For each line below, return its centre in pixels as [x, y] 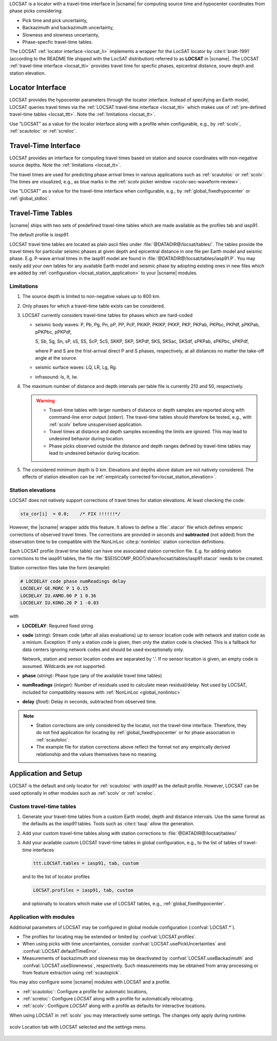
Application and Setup [46, 774]
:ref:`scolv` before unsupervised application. [96, 424]
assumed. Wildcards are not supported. [64, 666]
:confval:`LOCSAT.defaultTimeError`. [61, 951]
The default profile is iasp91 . [39, 235]
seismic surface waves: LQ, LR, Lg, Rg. [76, 367]
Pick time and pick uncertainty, [55, 20]
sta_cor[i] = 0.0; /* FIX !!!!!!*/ [70, 514]
